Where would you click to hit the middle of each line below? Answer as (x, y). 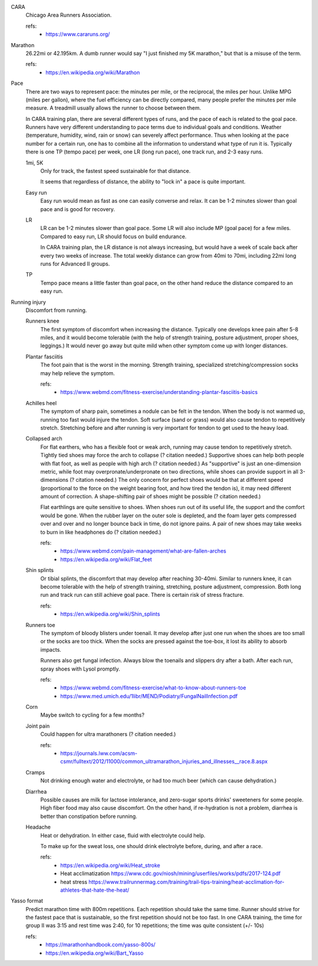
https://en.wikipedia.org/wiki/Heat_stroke (110, 865)
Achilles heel (41, 403)
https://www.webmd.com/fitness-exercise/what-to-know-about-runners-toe (153, 688)
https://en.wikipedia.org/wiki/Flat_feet (106, 559)
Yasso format (27, 901)
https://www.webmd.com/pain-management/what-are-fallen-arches (143, 551)
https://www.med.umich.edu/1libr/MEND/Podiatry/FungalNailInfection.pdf (149, 696)
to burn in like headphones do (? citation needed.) (101, 532)
